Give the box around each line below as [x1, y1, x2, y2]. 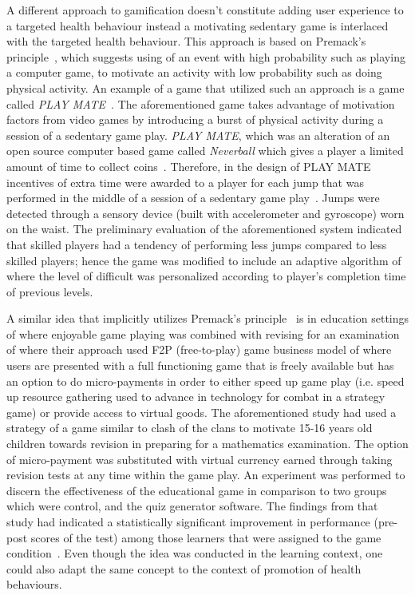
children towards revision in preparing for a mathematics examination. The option [6, 435, 409, 452]
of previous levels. [6, 283, 93, 299]
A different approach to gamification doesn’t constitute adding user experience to [6, 2, 404, 18]
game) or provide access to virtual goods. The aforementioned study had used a [6, 403, 397, 420]
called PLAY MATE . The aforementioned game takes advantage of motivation [6, 95, 395, 112]
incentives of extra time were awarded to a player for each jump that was [6, 173, 364, 190]
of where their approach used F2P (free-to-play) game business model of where [6, 341, 392, 358]
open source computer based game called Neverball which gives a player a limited [6, 142, 404, 159]
